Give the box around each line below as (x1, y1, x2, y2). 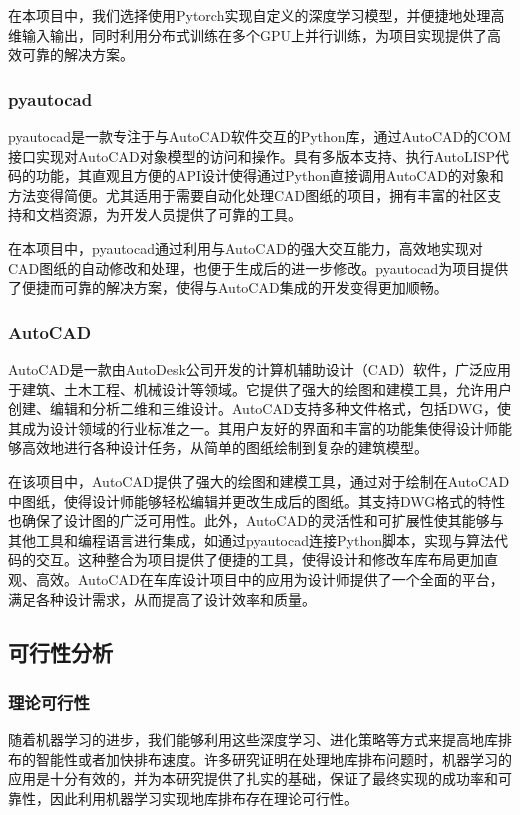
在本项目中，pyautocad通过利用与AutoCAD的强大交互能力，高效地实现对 (8, 237, 483, 258)
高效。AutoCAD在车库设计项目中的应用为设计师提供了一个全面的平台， (35, 568, 504, 589)
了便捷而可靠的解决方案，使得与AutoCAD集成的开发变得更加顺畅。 (8, 277, 448, 298)
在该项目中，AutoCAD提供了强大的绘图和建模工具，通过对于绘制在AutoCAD (8, 470, 510, 491)
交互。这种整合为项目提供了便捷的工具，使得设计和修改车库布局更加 (35, 549, 484, 570)
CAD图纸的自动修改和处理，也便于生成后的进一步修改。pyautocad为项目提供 (8, 257, 509, 278)
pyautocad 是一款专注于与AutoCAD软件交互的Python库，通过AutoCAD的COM (8, 126, 512, 146)
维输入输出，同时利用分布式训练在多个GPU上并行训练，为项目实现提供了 (8, 24, 488, 45)
